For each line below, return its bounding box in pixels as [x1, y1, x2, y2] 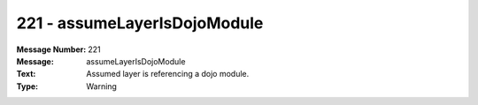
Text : [16, 69, 36, 79]
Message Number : [16, 44, 87, 55]
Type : [16, 80, 39, 92]
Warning [86, 80, 117, 92]
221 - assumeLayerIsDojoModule [16, 13, 264, 33]
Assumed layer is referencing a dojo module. [86, 69, 250, 79]
